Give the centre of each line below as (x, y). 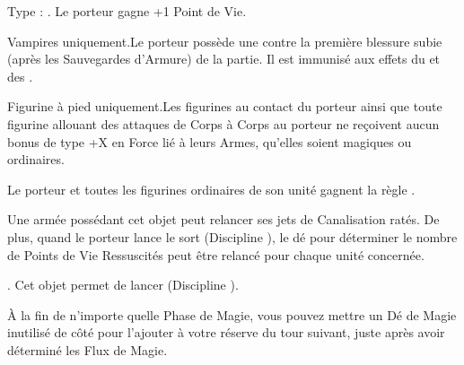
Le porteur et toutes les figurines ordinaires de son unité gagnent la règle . (211, 189)
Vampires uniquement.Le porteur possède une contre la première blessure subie (225, 41)
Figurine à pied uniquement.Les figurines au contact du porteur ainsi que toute (225, 106)
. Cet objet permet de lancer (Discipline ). (123, 285)
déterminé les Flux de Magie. (88, 349)
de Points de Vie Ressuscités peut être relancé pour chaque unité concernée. (216, 254)
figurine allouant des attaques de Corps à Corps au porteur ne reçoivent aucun (223, 123)
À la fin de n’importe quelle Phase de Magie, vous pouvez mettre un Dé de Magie (232, 314)
